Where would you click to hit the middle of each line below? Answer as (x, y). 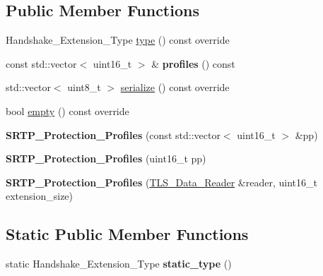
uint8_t (84, 87)
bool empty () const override (67, 110)
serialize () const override (175, 87)
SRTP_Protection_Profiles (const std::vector (113, 134)
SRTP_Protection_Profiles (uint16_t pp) (106, 158)
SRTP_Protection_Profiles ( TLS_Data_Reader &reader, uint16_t (161, 182)
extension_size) (40, 196)
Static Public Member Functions (127, 234)
